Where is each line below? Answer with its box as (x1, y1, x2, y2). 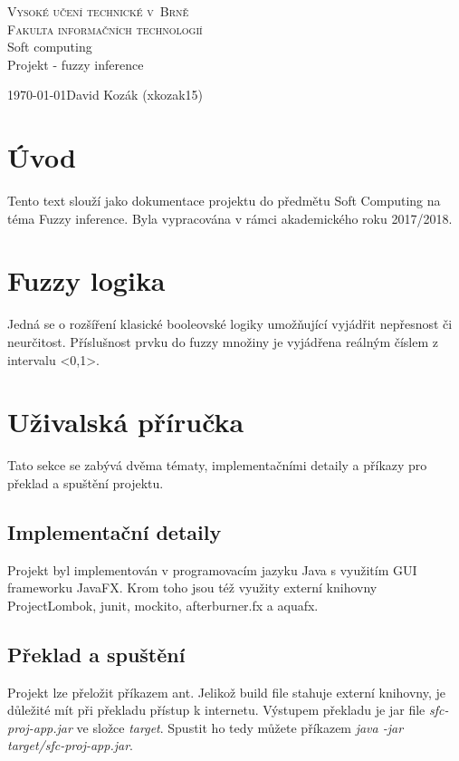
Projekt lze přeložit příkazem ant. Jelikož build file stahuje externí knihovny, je (7, 682, 446, 701)
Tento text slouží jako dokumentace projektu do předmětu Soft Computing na (7, 191, 441, 210)
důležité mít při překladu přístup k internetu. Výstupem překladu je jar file (7, 700, 426, 719)
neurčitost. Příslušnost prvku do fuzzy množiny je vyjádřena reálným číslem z (7, 332, 439, 351)
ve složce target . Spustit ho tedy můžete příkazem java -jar (76, 718, 404, 737)
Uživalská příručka (7, 403, 244, 440)
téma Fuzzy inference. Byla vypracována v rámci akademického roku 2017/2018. (7, 208, 453, 227)
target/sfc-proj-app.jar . (7, 736, 133, 755)
